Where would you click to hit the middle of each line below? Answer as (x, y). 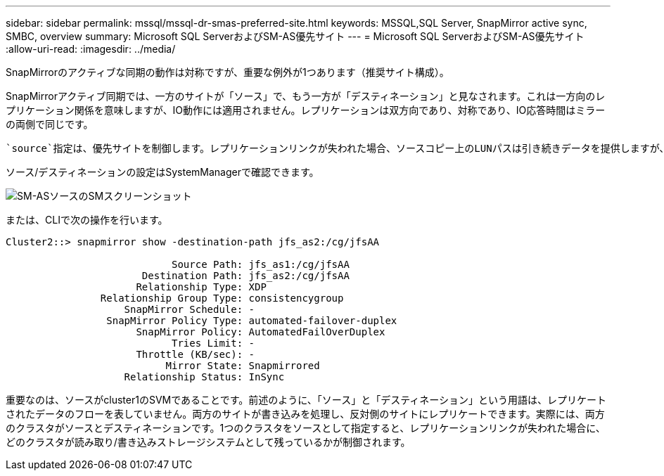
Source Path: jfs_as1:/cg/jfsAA (261, 264)
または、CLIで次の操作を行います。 (87, 220)
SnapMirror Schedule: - (190, 309)
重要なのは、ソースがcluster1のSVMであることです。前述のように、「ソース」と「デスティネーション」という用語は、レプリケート (306, 400)
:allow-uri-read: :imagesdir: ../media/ (91, 49)
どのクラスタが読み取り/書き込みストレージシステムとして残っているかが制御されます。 (208, 442)
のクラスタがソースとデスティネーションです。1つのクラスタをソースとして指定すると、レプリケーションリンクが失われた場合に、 (306, 428)
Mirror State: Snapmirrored (243, 366)
